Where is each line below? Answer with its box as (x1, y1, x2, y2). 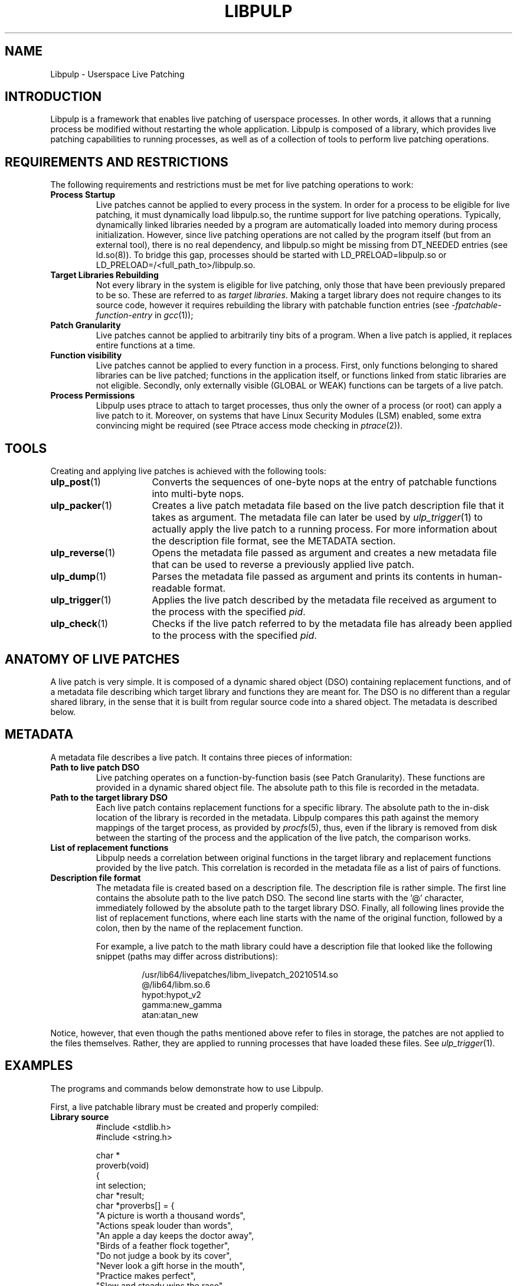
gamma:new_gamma (142, 999, 222, 1010)
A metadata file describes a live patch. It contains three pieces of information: (50, 752, 352, 762)
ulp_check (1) (50, 618, 109, 630)
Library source (50, 1111, 109, 1122)
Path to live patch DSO (50, 762, 140, 772)
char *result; (96, 1190, 145, 1200)
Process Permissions (50, 390, 135, 401)
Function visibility (50, 350, 122, 361)
